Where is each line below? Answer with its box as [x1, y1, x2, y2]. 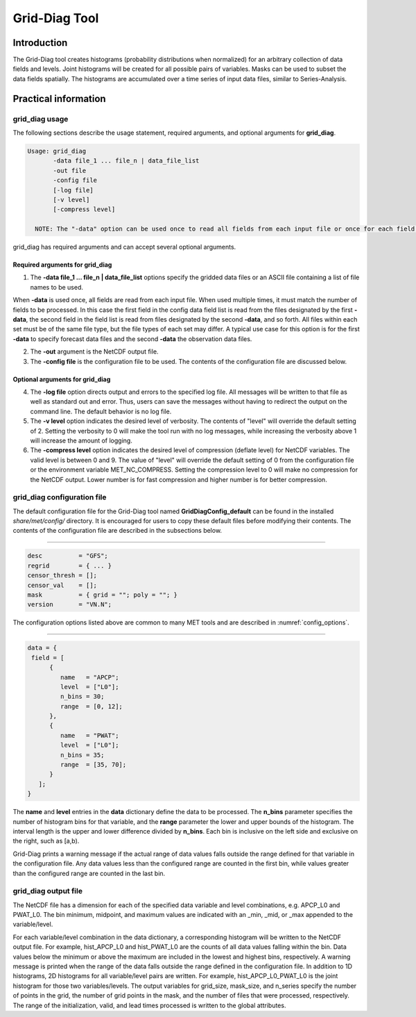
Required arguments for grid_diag [12, 261, 112, 269]
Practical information [12, 92, 107, 104]
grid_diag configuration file [12, 493, 107, 502]
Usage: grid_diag [27, 147, 87, 155]
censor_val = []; [27, 581, 97, 589]
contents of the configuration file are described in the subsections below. [12, 527, 222, 535]
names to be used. [30, 283, 83, 291]
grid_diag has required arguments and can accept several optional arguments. [12, 243, 236, 251]
